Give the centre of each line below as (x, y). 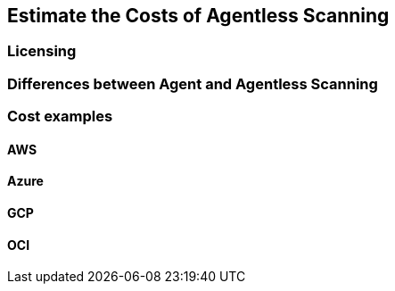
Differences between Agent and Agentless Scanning (193, 83)
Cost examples (60, 116)
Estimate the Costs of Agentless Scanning (198, 16)
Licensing (42, 51)
